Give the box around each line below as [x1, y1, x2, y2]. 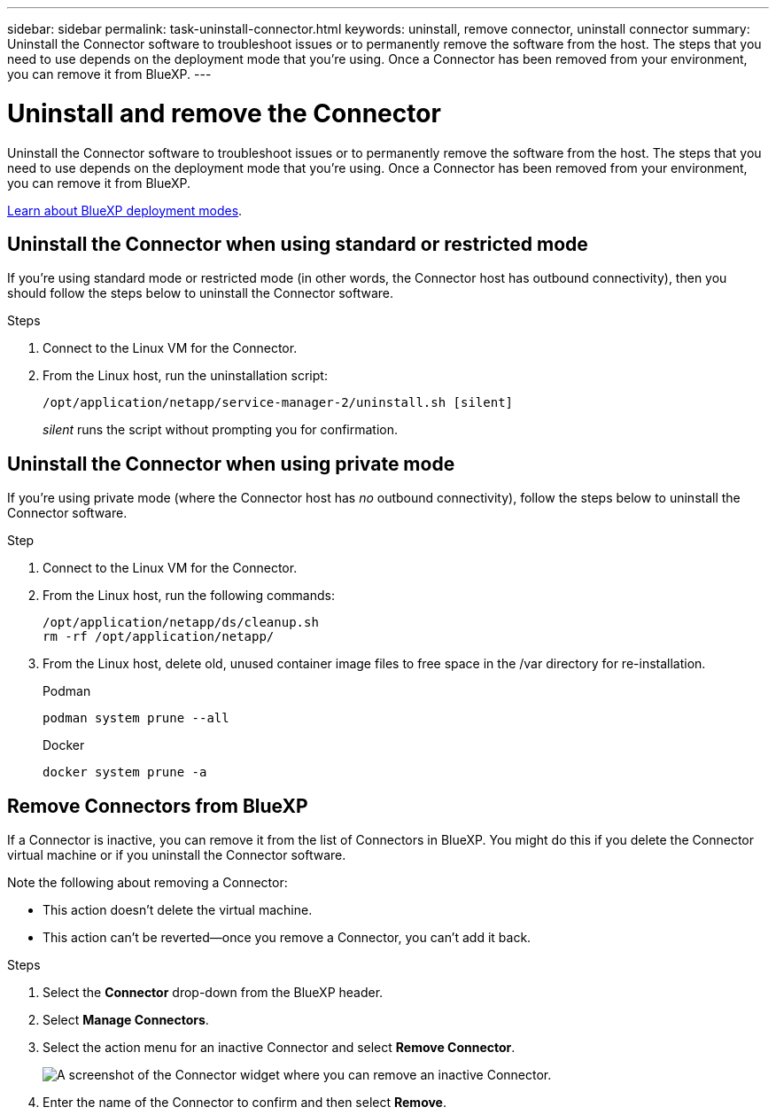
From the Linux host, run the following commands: [43, 588, 335, 604]
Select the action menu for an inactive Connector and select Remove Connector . [43, 1040, 516, 1056]
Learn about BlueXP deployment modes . [7, 202, 243, 218]
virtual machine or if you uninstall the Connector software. [7, 847, 346, 863]
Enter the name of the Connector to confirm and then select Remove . [43, 1095, 447, 1111]
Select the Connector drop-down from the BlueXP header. [43, 985, 384, 1001]
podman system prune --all [43, 711, 229, 726]
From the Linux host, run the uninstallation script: [43, 368, 328, 384]
